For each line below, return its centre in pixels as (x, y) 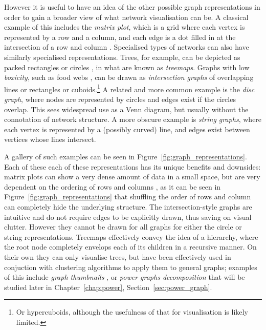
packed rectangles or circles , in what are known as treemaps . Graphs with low (127, 67)
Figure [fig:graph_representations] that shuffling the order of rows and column (128, 197)
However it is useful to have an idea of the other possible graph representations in (132, 7)
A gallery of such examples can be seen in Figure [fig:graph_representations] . (126, 156)
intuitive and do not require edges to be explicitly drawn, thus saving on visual (128, 216)
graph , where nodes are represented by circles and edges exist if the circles (120, 99)
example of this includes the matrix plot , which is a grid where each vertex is (125, 27)
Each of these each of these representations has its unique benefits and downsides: (132, 166)
